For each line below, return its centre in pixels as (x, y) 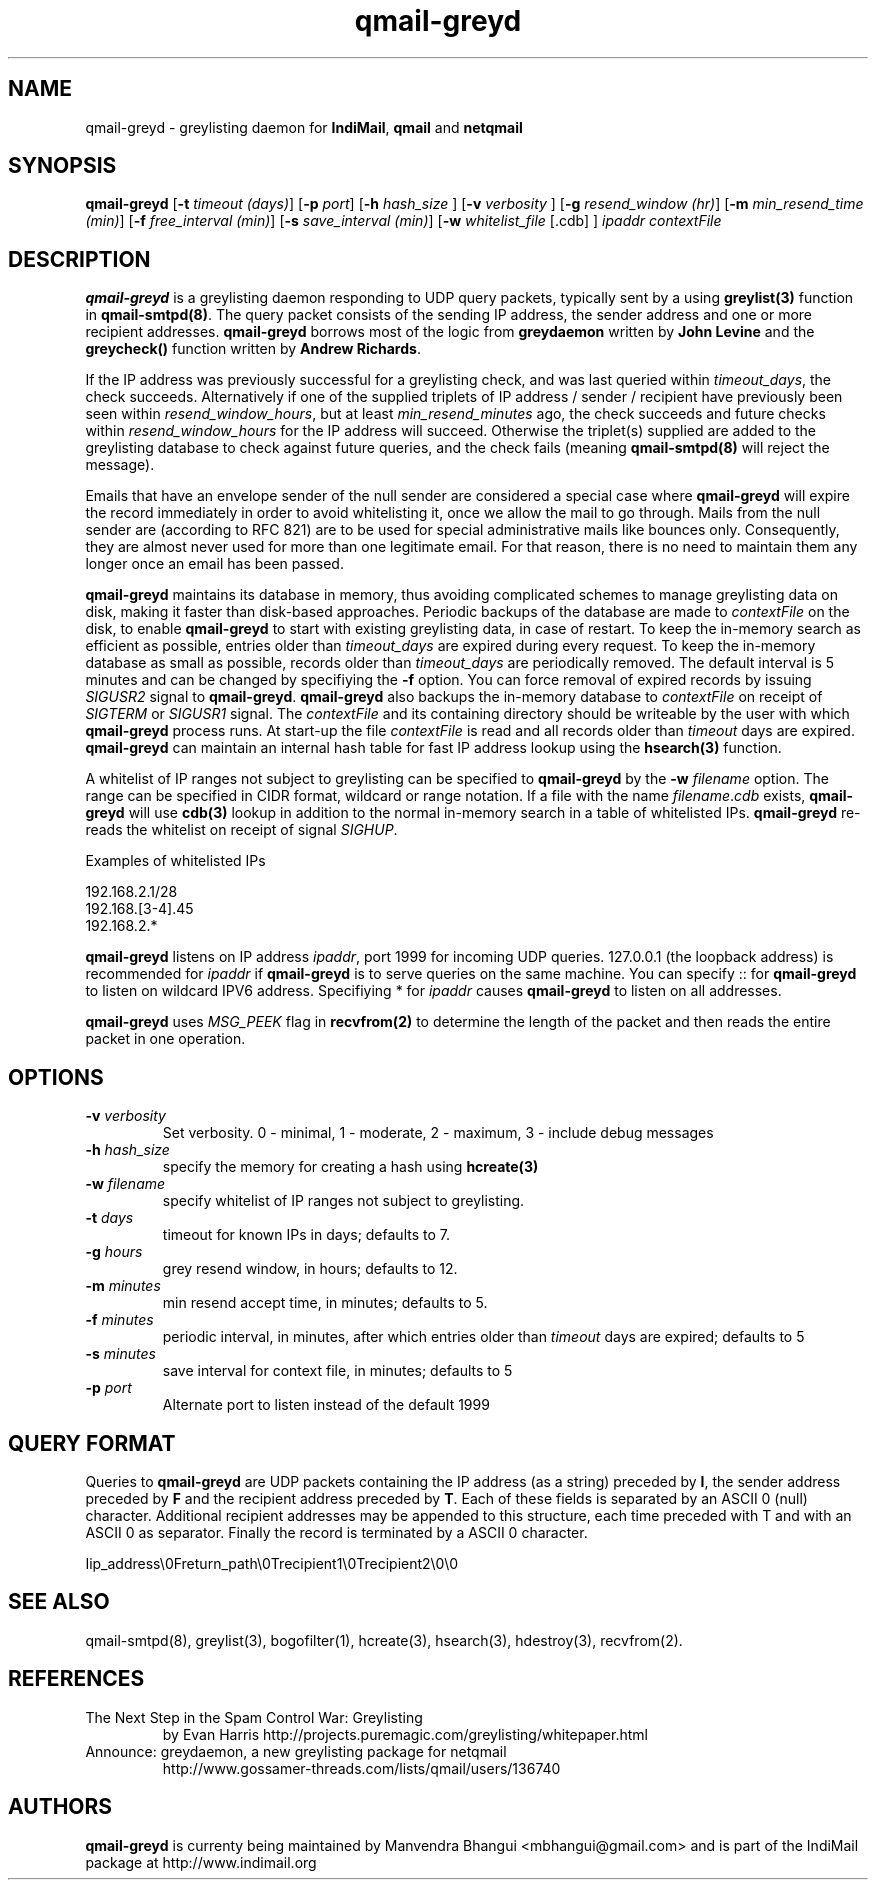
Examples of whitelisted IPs (175, 861)
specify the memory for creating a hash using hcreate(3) (350, 1167)
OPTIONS (56, 1077)
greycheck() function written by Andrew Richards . (253, 349)
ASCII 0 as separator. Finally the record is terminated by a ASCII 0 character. (336, 1532)
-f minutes (119, 1320)
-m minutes (123, 1286)
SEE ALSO (59, 1602)
